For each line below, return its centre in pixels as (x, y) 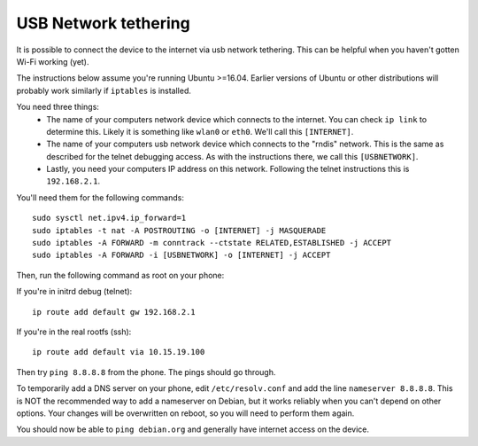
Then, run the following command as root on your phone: (120, 275)
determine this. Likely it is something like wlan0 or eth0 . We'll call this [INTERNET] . (200, 131)
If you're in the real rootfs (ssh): (74, 332)
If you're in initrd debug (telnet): (74, 292)
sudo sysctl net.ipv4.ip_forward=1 (109, 218)
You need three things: (58, 107)
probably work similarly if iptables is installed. (104, 90)
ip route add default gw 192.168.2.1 (114, 312)
